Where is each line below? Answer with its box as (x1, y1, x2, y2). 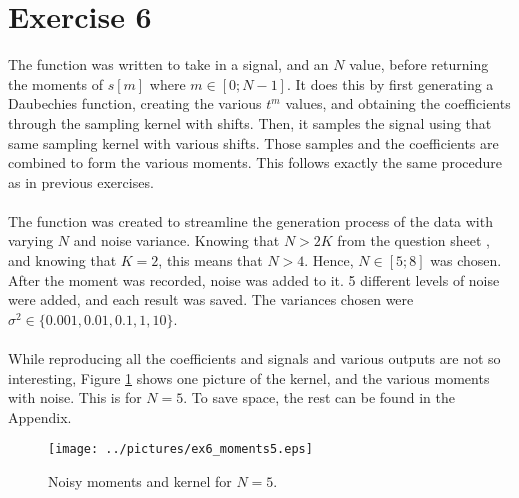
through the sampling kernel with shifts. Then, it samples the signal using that (8, 112, 492, 133)
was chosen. (430, 250, 502, 271)
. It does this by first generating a (286, 73, 494, 94)
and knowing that (8, 250, 117, 271)
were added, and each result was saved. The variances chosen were (8, 289, 414, 310)
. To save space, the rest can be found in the (183, 387, 455, 408)
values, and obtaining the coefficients (285, 93, 511, 114)
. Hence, (304, 250, 354, 271)
